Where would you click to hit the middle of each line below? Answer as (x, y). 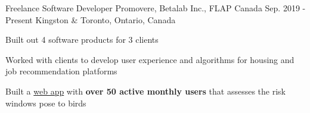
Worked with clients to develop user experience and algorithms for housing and (150, 59)
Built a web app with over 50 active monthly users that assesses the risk (145, 91)
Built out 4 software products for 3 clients (82, 40)
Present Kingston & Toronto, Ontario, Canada (91, 19)
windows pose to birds (46, 103)
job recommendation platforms (61, 71)
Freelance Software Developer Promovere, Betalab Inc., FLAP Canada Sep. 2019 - (156, 8)
